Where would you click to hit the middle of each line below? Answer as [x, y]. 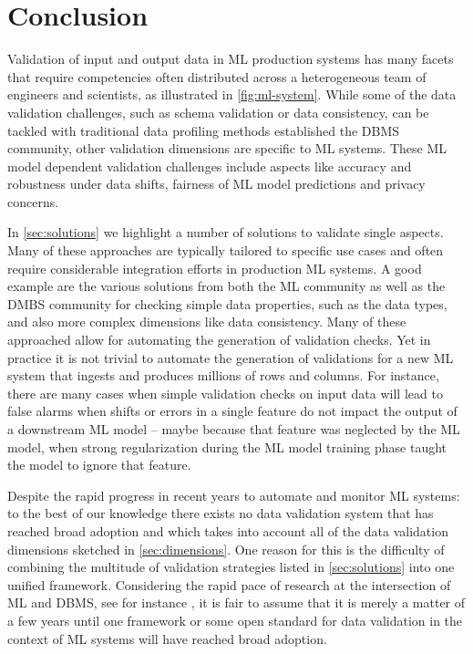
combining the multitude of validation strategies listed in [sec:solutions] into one [231, 567]
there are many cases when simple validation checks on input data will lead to [225, 393]
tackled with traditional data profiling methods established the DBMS [204, 130]
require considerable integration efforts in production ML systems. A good [215, 268]
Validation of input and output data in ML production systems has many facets [231, 59]
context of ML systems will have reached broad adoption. [167, 638]
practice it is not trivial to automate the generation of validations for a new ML [231, 357]
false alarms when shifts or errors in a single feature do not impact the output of [232, 411]
